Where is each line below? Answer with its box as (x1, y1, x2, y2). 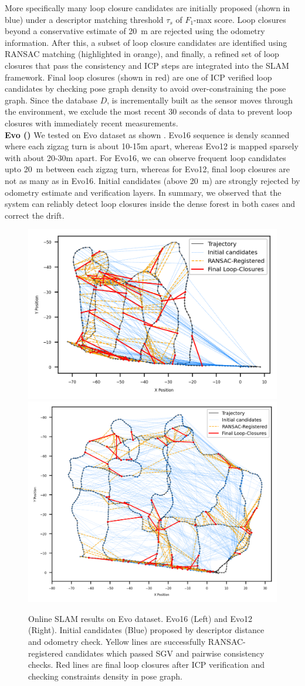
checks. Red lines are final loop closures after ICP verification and (28, 658, 265, 671)
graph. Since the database (5, 93, 98, 106)
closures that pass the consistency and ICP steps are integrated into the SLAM (5, 59, 289, 71)
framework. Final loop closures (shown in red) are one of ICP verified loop (5, 71, 272, 83)
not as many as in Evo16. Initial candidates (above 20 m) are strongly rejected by (5, 174, 300, 186)
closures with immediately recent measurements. (5, 116, 178, 129)
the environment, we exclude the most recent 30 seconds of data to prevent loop (5, 105, 292, 118)
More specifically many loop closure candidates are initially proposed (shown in (5, 2, 290, 14)
